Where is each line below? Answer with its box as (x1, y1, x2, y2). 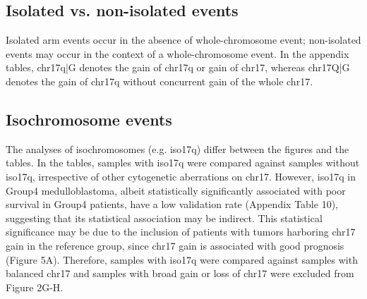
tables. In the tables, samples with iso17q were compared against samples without (6, 155, 360, 170)
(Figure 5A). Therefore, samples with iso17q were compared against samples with (6, 252, 358, 267)
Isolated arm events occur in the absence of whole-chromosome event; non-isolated (6, 32, 361, 47)
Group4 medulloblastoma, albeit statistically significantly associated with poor (6, 183, 346, 197)
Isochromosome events (6, 108, 172, 130)
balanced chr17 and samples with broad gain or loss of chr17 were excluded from (6, 266, 354, 281)
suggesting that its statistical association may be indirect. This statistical (6, 210, 323, 225)
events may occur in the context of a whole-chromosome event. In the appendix (6, 46, 349, 61)
